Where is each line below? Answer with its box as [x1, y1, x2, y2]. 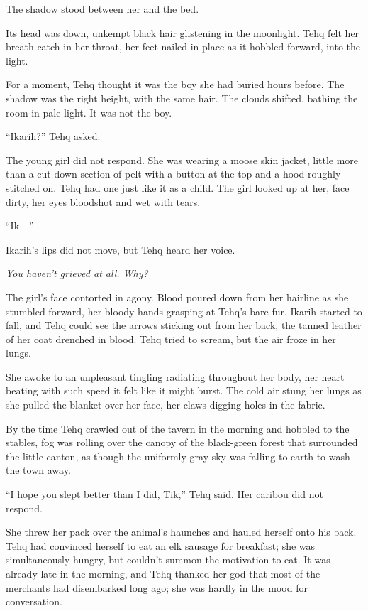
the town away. [6, 463, 71, 477]
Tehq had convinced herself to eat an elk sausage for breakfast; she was [6, 538, 316, 553]
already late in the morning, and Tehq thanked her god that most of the [6, 566, 320, 580]
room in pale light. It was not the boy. [6, 104, 172, 119]
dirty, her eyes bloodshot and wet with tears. [6, 194, 201, 209]
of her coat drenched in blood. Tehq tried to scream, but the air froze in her [6, 331, 336, 346]
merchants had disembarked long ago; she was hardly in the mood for [6, 580, 308, 595]
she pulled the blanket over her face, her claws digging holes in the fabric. [6, 397, 325, 412]
